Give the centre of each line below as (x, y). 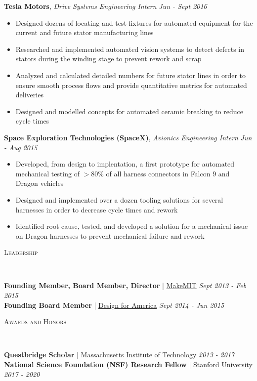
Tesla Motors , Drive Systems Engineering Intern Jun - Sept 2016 (106, 6)
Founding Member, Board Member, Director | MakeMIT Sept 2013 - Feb (125, 285)
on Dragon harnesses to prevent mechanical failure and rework (110, 235)
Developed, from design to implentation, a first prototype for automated (125, 164)
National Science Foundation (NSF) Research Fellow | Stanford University (128, 364)
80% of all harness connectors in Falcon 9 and (160, 173)
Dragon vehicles (40, 183)
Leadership (21, 252)
